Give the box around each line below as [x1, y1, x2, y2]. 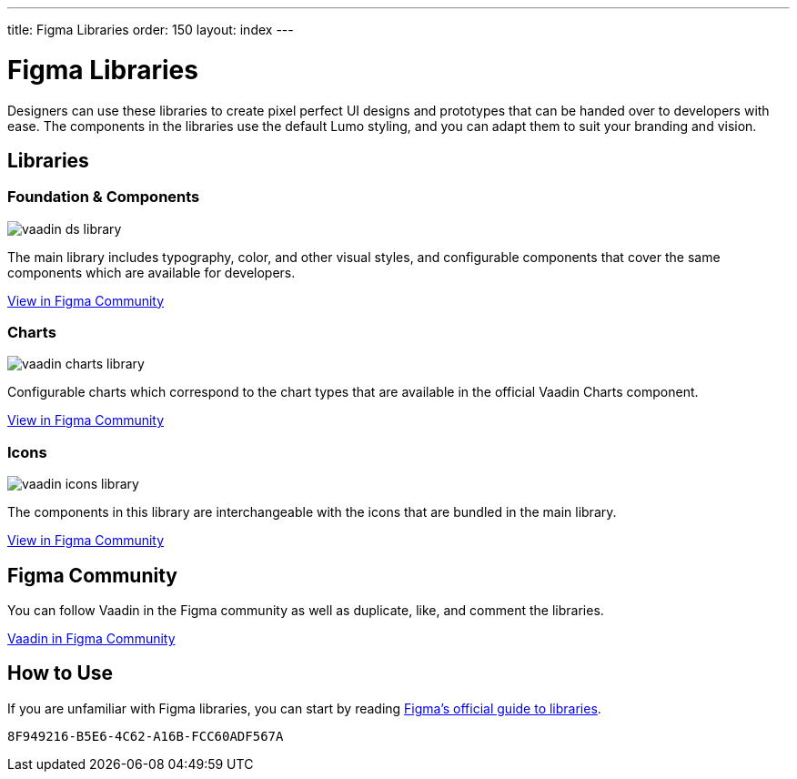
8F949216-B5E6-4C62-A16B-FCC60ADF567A [7, 728, 284, 744]
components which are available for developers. [7, 264, 296, 280]
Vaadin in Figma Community [7, 631, 176, 647]
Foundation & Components [7, 187, 200, 207]
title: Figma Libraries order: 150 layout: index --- [7, 22, 294, 37]
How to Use [7, 662, 114, 685]
